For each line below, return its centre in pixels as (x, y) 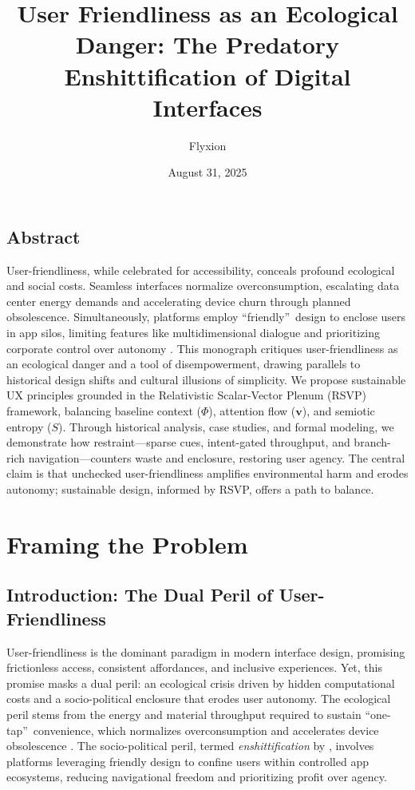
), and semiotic (338, 411)
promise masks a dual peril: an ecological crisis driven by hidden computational (201, 683)
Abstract (43, 236)
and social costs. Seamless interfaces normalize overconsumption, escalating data (203, 286)
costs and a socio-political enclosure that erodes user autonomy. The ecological (199, 699)
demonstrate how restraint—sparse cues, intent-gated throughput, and (178, 442)
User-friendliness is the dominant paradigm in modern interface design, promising (206, 651)
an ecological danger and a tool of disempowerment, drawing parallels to (184, 364)
